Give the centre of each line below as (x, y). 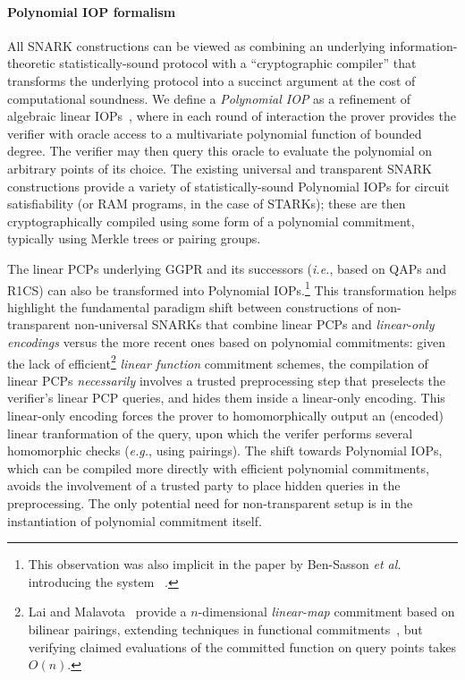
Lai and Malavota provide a (107, 612)
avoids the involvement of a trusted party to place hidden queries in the (204, 485)
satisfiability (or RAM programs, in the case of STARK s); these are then (207, 204)
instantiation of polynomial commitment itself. (135, 520)
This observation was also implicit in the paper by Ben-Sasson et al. (215, 564)
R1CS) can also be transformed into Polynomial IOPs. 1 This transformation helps (232, 288)
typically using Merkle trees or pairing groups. (134, 238)
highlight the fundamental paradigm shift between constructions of (190, 306)
